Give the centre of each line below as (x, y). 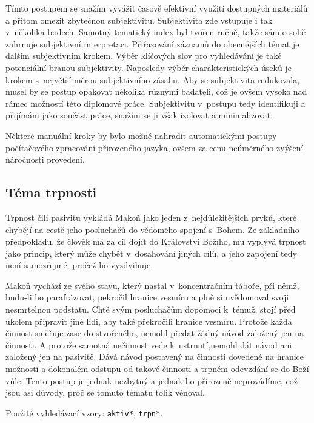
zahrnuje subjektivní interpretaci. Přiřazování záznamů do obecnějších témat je (152, 43)
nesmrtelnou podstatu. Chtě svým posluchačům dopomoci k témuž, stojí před (151, 309)
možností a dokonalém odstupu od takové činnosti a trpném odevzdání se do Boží (157, 369)
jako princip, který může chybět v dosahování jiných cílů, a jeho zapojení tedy (151, 253)
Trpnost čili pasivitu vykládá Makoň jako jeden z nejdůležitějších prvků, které (151, 217)
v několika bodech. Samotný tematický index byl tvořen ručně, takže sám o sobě (156, 32)
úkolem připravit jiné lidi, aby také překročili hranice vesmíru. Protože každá (149, 321)
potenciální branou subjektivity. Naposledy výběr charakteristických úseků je (149, 67)
